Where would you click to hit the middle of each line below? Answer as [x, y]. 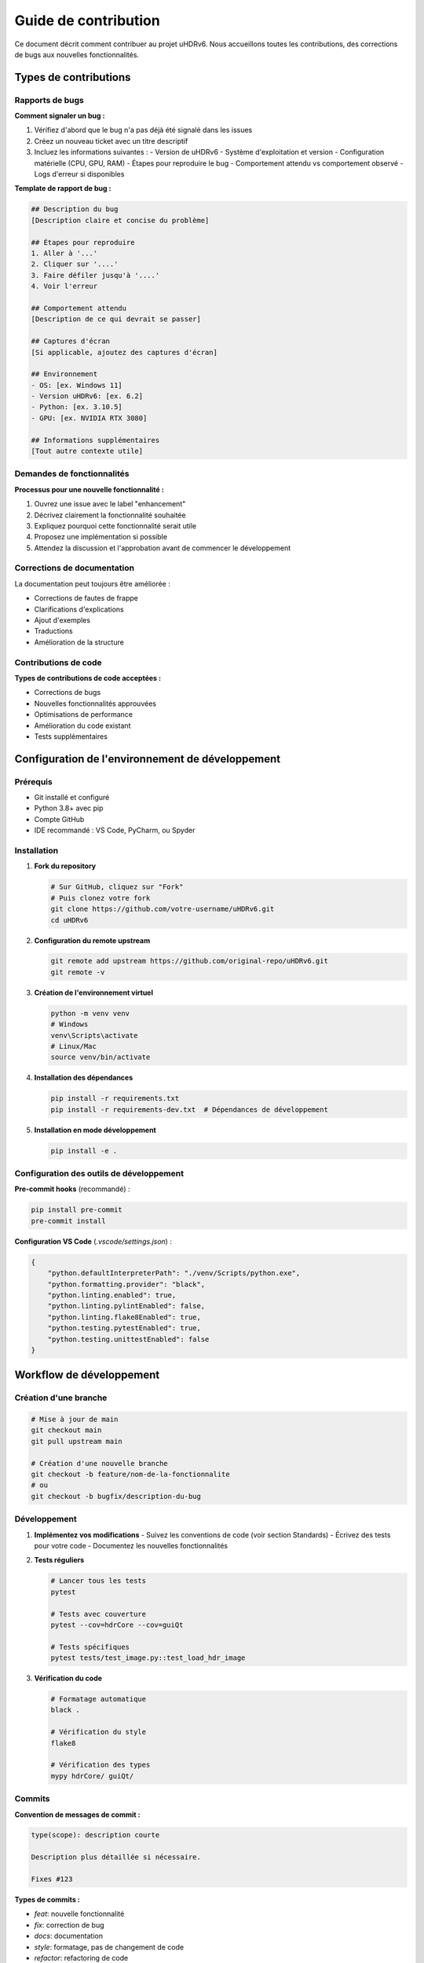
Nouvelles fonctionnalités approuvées [95, 704]
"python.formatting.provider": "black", [126, 1284]
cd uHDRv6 [69, 920]
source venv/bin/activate [101, 1057]
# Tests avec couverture [99, 1614]
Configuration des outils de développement [99, 1174]
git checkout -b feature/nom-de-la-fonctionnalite [131, 1475]
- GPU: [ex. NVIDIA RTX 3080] [89, 418]
